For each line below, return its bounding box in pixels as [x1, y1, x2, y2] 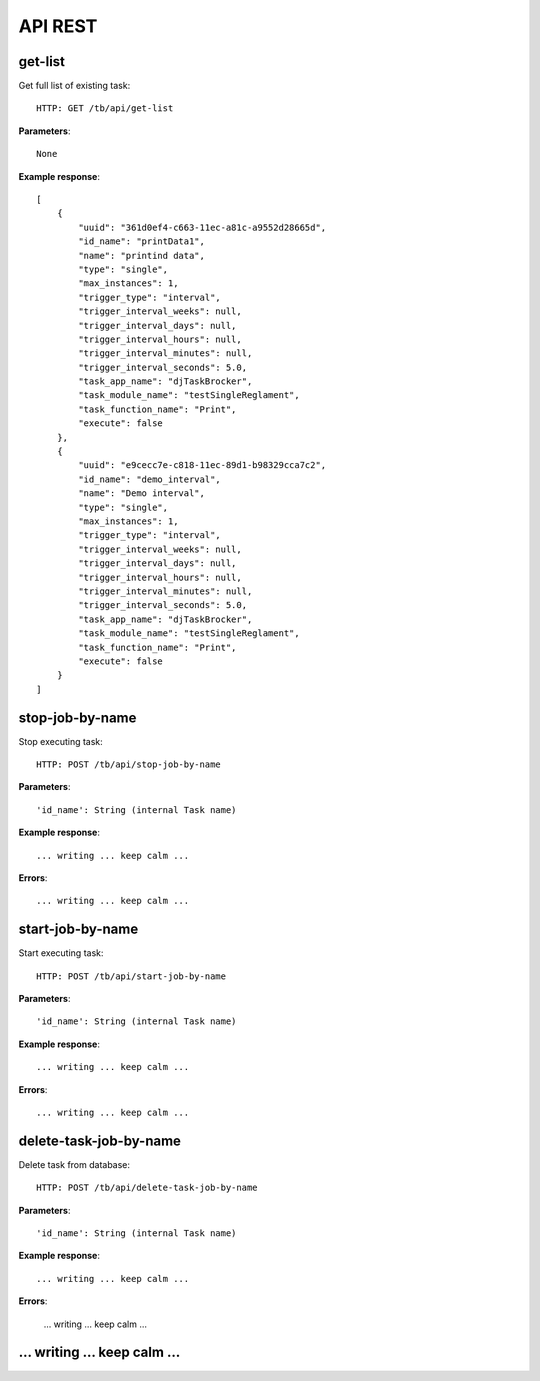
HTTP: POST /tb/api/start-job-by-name [36, 970, 227, 982]
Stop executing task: [18, 735, 104, 747]
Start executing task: [18, 947, 104, 959]
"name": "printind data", [78, 250, 205, 261]
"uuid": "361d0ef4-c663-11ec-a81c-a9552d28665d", [78, 221, 327, 233]
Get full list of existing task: [18, 80, 131, 92]
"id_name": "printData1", [78, 236, 205, 247]
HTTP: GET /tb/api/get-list [36, 103, 174, 114]
